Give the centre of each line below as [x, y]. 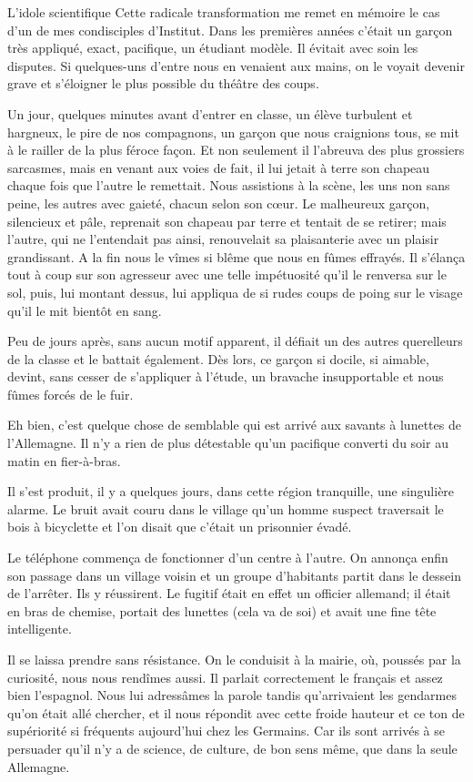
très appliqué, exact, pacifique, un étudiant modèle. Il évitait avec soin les [213, 48]
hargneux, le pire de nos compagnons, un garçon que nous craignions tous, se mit [233, 132]
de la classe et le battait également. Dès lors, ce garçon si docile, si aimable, [218, 358]
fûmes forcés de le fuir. [70, 394]
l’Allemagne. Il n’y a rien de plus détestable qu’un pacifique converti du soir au [228, 443]
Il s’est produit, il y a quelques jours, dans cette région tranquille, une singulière [231, 491]
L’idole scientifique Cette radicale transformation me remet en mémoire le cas [224, 12]
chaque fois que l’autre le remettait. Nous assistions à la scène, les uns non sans [229, 185]
